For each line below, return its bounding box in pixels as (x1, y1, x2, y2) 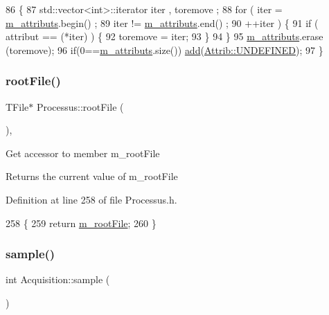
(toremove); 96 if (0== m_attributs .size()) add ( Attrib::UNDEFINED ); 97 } (6, 42, 323, 57)
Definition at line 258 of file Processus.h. (6, 192, 177, 206)
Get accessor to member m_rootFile (6, 145, 160, 160)
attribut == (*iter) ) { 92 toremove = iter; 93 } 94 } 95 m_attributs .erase (6, 29, 323, 44)
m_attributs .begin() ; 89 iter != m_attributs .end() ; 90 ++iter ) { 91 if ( (6, 15, 319, 30)
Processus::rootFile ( (36, 99, 124, 114)
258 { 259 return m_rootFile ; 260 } (6, 215, 157, 230)
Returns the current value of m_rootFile (6, 169, 178, 183)
